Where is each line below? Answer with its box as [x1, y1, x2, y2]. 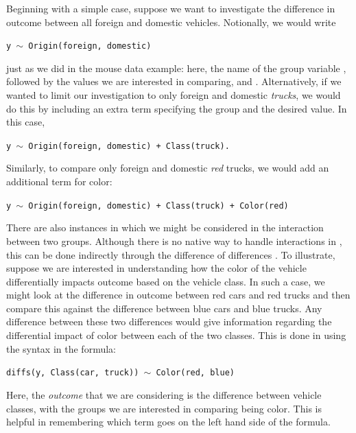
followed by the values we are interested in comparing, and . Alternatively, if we [6, 74, 342, 89]
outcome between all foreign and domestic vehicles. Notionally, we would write [6, 14, 336, 29]
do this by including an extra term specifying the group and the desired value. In [6, 101, 347, 115]
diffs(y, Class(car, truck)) [6, 368, 139, 378]
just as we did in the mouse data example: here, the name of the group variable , [6, 60, 346, 75]
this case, [6, 115, 45, 129]
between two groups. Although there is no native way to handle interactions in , [6, 233, 342, 248]
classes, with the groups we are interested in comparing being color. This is [6, 401, 322, 415]
